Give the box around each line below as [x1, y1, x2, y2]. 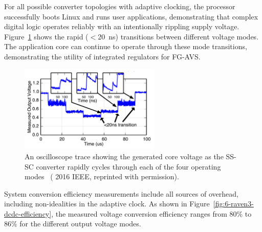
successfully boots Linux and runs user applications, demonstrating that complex [4, 11, 258, 22]
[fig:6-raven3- [213, 198, 254, 209]
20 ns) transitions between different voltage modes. [98, 31, 259, 41]
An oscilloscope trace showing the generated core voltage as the [25, 151, 224, 161]
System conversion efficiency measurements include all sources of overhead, [4, 188, 238, 199]
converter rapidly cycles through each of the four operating [36, 161, 221, 172]
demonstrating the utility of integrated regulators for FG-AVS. [4, 51, 201, 61]
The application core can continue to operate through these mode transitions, [4, 41, 247, 52]
